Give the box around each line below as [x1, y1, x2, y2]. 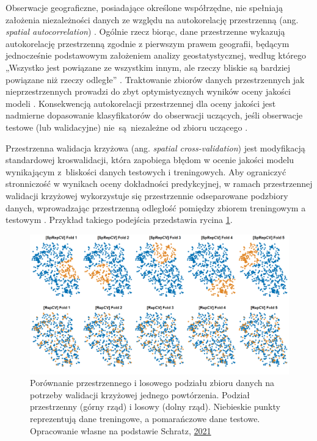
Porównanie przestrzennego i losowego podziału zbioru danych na [30, 376, 274, 389]
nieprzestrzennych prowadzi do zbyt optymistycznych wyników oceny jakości [5, 85, 291, 98]
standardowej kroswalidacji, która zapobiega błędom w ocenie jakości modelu [5, 153, 294, 166]
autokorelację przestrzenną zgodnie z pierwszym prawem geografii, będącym [5, 37, 290, 49]
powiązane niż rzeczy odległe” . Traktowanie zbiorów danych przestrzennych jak [5, 73, 305, 86]
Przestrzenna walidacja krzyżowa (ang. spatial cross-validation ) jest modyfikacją [5, 141, 305, 154]
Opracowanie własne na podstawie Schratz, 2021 [30, 424, 211, 437]
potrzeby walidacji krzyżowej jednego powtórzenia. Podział [30, 388, 250, 401]
